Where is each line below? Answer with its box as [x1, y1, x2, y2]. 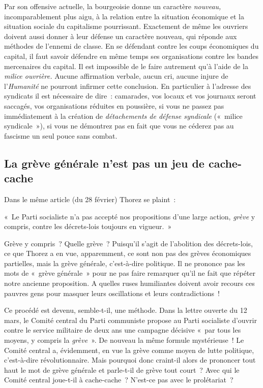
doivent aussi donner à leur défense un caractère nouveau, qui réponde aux [4, 30, 237, 41]
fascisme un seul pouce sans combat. [4, 130, 118, 141]
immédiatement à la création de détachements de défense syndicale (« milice [4, 110, 243, 121]
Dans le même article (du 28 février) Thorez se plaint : [4, 193, 176, 204]
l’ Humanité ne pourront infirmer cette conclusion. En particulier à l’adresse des [4, 80, 251, 91]
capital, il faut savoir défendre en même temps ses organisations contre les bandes [4, 50, 259, 61]
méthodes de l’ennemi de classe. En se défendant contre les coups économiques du [4, 41, 259, 51]
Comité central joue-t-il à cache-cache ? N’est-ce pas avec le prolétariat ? [4, 374, 233, 385]
